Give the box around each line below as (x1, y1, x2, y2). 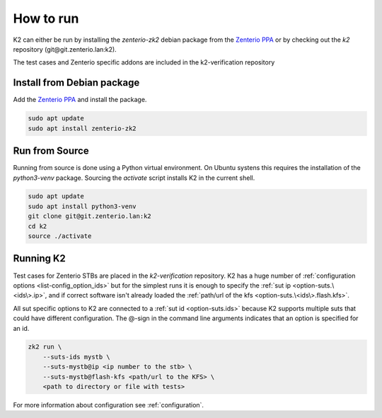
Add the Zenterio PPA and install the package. (13, 96, 147, 104)
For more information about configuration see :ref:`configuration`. (13, 401, 204, 409)
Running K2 (13, 252, 66, 265)
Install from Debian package (13, 77, 140, 89)
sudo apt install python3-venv (28, 202, 137, 210)
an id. (13, 324, 30, 332)
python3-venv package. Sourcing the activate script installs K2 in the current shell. (13, 174, 255, 182)
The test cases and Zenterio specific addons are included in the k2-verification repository (13, 58, 275, 67)
